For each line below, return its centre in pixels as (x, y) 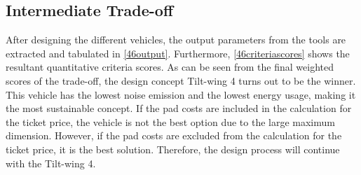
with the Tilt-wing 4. (51, 163)
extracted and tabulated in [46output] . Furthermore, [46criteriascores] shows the (178, 53)
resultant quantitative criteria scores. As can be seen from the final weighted (170, 67)
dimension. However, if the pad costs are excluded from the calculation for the (174, 135)
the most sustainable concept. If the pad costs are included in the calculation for (179, 108)
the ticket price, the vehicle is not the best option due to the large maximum (170, 121)
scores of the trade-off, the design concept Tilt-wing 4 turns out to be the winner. (181, 80)
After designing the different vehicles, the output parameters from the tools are (176, 40)
